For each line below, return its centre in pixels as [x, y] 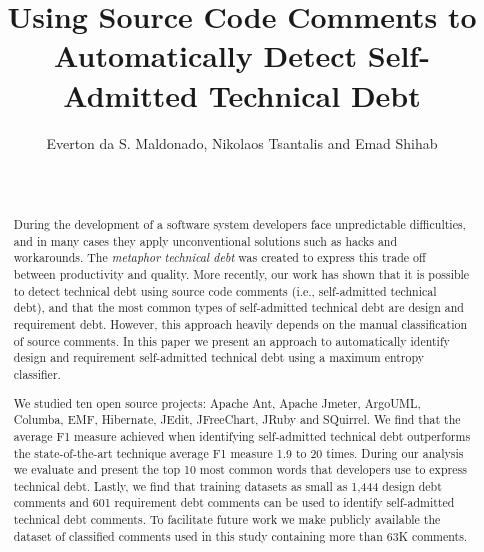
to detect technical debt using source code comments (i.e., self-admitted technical [225, 290]
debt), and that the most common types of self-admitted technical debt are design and [238, 307]
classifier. [37, 373]
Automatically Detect [206, 55]
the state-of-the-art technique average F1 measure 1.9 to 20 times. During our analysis [238, 452]
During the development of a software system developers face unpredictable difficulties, [239, 224]
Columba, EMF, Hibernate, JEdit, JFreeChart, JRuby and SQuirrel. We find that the [237, 419]
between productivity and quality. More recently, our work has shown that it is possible [241, 274]
